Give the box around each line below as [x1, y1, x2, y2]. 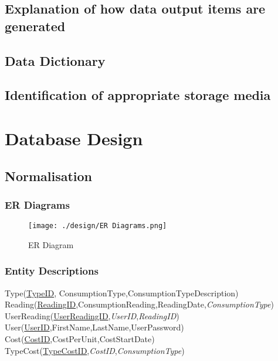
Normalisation [5, 166, 93, 185]
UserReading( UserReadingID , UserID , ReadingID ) [5, 309, 179, 322]
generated [5, 16, 66, 35]
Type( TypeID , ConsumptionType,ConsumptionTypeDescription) [5, 286, 239, 299]
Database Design [5, 126, 143, 150]
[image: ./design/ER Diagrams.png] [28, 222, 167, 230]
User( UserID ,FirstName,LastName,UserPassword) [5, 321, 184, 333]
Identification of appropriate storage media [5, 86, 271, 104]
